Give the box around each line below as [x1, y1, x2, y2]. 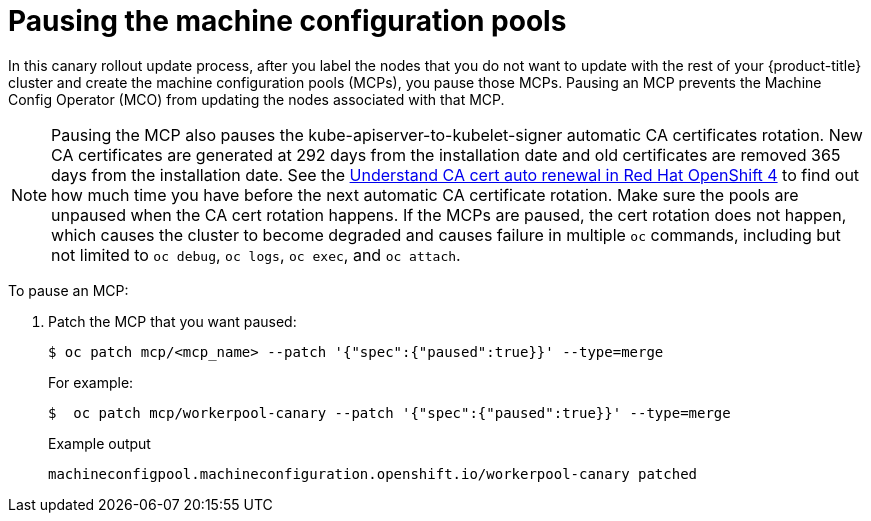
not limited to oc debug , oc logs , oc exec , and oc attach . [51, 244, 461, 265]
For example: [48, 373, 134, 391]
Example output [48, 434, 151, 452]
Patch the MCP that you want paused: [48, 312, 297, 330]
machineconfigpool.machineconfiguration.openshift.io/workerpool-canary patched [48, 465, 698, 482]
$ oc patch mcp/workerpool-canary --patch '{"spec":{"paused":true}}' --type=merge [48, 404, 731, 421]
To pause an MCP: [8, 281, 129, 299]
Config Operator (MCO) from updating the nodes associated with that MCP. [8, 90, 505, 108]
